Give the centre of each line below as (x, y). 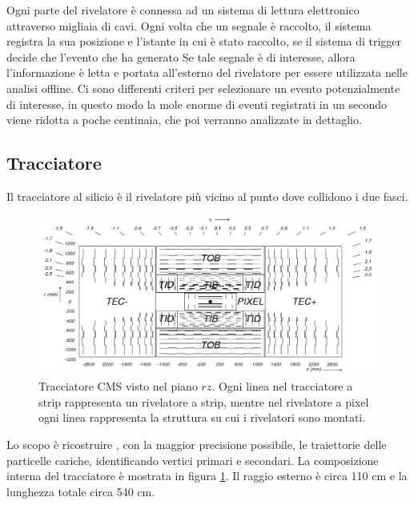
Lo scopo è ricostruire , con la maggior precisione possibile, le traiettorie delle (197, 445)
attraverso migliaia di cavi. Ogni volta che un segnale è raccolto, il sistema (189, 25)
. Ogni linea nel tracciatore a (282, 386)
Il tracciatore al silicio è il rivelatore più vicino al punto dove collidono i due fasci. (207, 196)
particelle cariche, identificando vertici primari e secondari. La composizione (193, 460)
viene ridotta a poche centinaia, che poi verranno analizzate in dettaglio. (184, 120)
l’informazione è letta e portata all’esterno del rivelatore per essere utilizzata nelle (207, 72)
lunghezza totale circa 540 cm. (81, 491)
